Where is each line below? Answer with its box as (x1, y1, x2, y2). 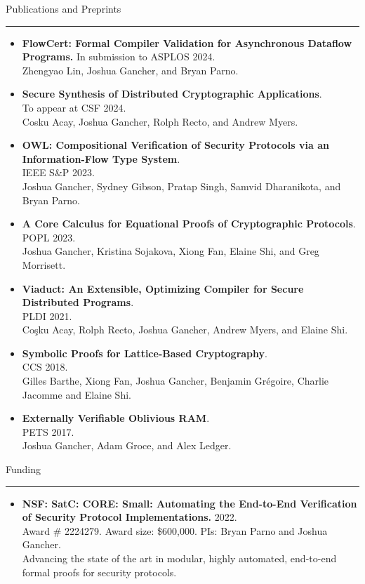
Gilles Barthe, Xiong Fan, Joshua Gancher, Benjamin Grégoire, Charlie (22, 373, 329, 388)
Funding (6, 462, 41, 477)
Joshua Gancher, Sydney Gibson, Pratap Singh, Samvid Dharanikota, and (22, 178, 341, 193)
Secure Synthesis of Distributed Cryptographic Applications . (22, 86, 322, 101)
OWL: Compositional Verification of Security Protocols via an (22, 138, 329, 152)
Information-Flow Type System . (22, 151, 180, 166)
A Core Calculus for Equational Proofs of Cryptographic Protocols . (22, 216, 356, 231)
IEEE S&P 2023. (22, 165, 95, 180)
